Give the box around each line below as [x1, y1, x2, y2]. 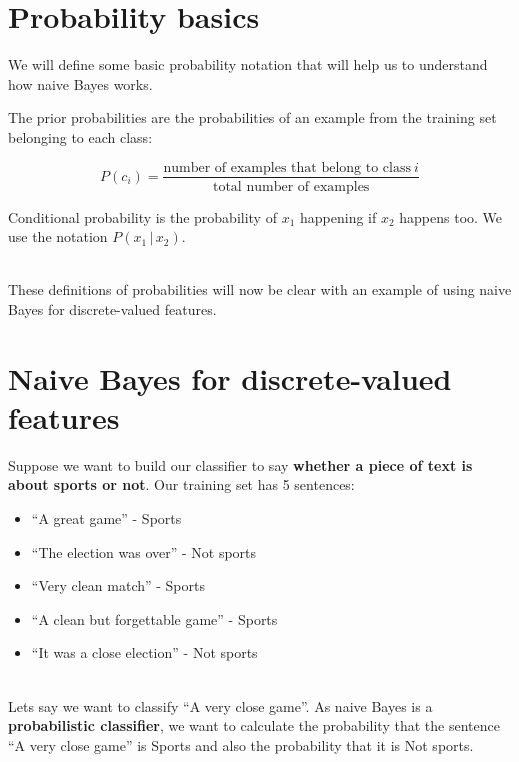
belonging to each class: [8, 126, 153, 147]
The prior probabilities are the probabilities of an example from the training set [8, 107, 497, 128]
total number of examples [212, 179, 370, 194]
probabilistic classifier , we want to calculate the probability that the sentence [8, 715, 500, 736]
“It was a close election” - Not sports [31, 642, 258, 663]
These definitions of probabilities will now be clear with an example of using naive [8, 279, 512, 300]
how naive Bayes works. [8, 73, 153, 94]
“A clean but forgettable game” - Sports [31, 608, 278, 629]
